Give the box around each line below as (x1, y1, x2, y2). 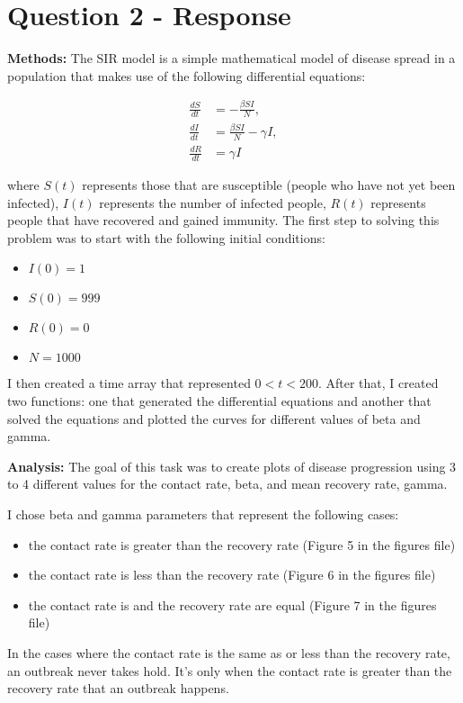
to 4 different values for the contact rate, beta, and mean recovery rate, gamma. (7, 474, 448, 493)
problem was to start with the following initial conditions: (7, 228, 325, 247)
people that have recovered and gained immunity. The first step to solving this (7, 211, 440, 230)
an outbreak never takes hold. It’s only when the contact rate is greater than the (7, 661, 452, 680)
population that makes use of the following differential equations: (7, 66, 366, 85)
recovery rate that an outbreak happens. (7, 679, 229, 698)
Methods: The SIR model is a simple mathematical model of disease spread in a (7, 49, 456, 68)
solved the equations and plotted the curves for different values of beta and (7, 409, 421, 428)
